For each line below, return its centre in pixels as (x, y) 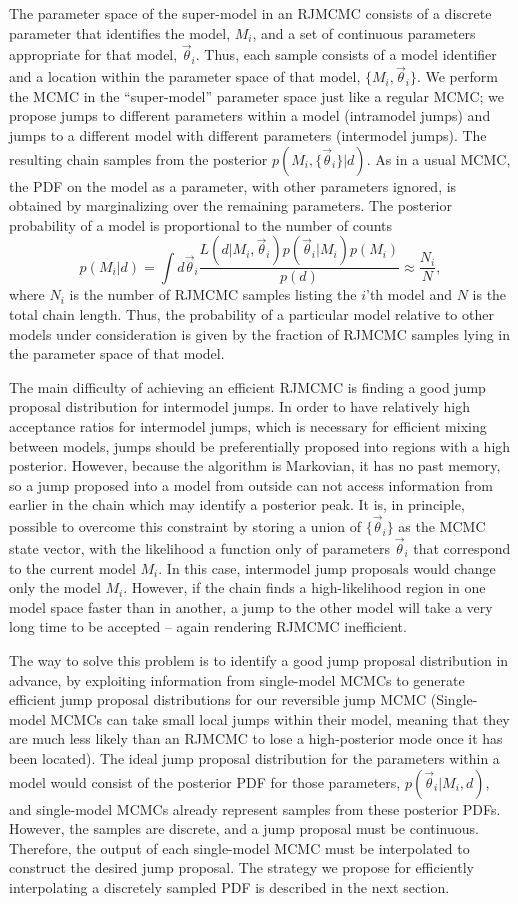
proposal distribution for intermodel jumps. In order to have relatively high (240, 406)
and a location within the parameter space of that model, (185, 76)
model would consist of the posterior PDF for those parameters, (205, 781)
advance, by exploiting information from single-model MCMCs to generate (237, 679)
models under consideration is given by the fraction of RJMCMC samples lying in (260, 333)
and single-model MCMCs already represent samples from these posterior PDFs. (255, 808)
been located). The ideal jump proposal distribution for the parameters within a (254, 757)
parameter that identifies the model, (120, 32)
